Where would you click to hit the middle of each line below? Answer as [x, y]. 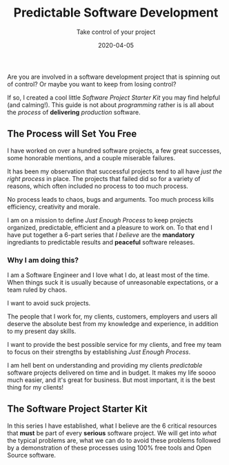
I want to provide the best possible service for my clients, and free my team [114, 345]
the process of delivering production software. [74, 112]
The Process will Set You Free [72, 134]
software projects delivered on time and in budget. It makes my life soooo [111, 373]
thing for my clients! [36, 388]
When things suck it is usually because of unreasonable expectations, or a [113, 283]
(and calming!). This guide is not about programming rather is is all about [111, 104]
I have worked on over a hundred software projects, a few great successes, [114, 151]
